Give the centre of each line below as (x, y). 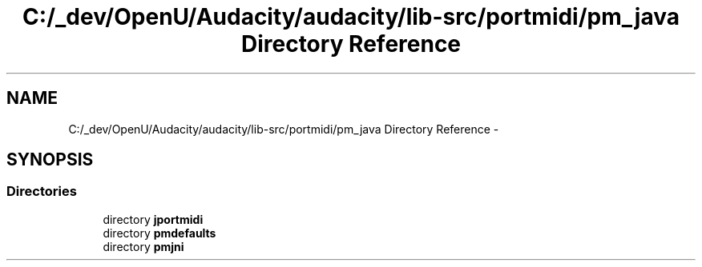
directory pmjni (143, 246)
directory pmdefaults (159, 233)
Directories (42, 191)
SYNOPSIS (50, 160)
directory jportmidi (153, 219)
